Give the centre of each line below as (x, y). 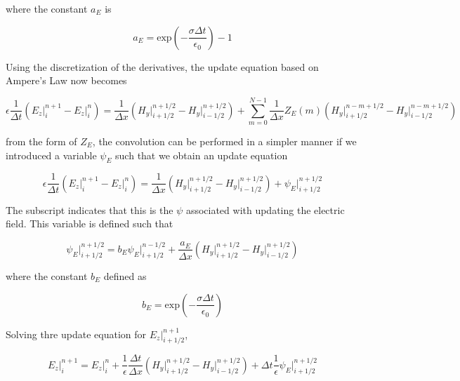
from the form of (41, 141)
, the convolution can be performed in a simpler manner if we (224, 141)
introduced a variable (51, 155)
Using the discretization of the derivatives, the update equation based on (162, 66)
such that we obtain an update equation (202, 155)
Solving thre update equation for (76, 334)
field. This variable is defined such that (90, 223)
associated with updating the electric (265, 209)
